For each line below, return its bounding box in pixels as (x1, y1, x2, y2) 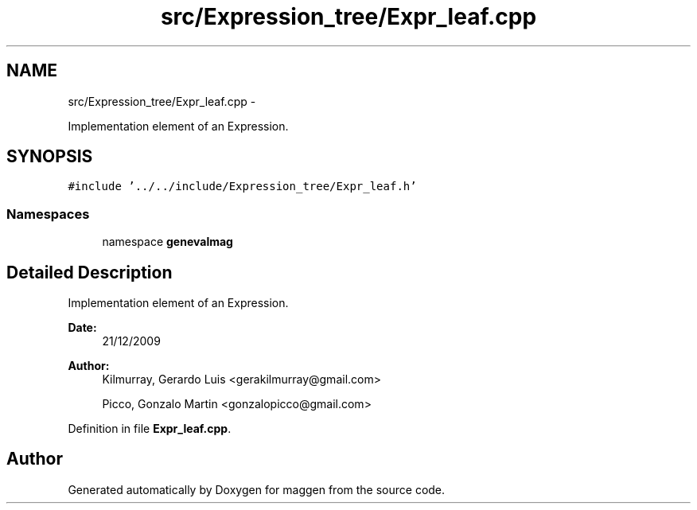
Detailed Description (6, 262, 173, 282)
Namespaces (6, 205, 90, 222)
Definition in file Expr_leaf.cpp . (68, 422, 232, 436)
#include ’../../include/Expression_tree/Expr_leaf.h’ (68, 180, 417, 193)
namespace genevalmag (102, 235, 233, 249)
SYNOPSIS (6, 146, 93, 167)
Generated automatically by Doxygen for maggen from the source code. (68, 482, 446, 496)
